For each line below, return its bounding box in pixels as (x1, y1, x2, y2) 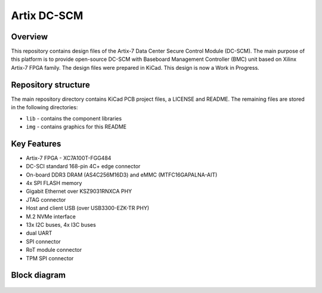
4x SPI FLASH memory (26, 180, 82, 186)
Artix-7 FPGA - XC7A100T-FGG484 (26, 154, 112, 161)
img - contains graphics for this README (26, 123, 127, 130)
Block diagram (11, 270, 66, 280)
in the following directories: (11, 104, 78, 111)
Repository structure (11, 79, 91, 90)
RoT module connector (26, 246, 82, 254)
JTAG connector (26, 196, 66, 203)
